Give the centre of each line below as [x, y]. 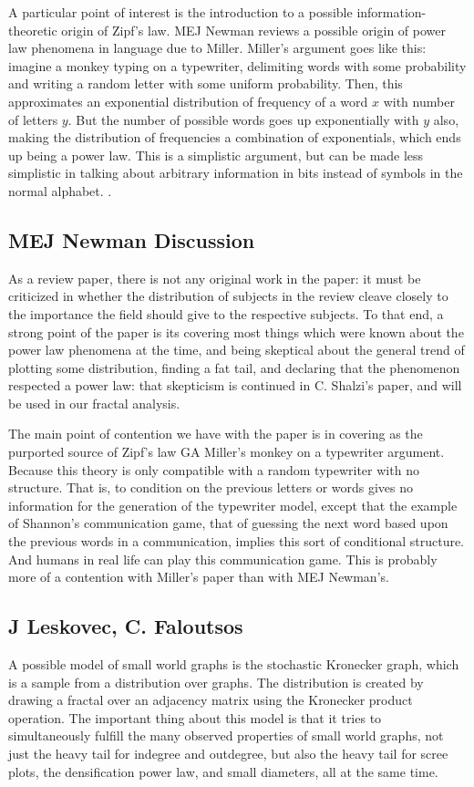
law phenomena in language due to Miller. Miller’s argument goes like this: [217, 48]
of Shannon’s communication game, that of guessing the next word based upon [228, 523]
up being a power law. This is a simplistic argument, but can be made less [216, 155]
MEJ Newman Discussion [132, 239]
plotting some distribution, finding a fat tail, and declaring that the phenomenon [234, 367]
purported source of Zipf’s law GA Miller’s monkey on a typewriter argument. [227, 452]
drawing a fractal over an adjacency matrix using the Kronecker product [211, 700]
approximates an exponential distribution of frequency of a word [188, 101]
